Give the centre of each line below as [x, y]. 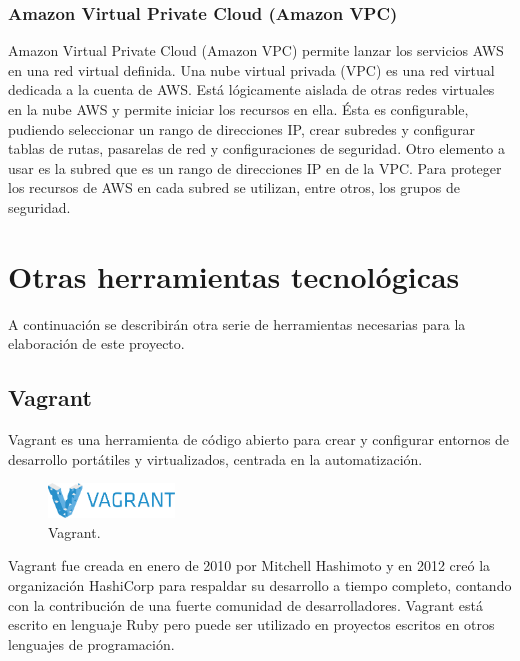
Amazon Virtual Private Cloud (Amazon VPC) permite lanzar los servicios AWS [256, 50]
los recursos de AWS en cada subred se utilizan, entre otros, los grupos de [234, 187]
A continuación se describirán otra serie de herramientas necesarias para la [237, 323]
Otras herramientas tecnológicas [234, 275]
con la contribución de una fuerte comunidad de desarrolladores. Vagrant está [245, 604]
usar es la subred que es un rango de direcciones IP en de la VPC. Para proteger [255, 167]
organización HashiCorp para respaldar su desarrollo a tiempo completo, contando [260, 584]
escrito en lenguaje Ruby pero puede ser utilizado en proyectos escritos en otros [251, 624]
